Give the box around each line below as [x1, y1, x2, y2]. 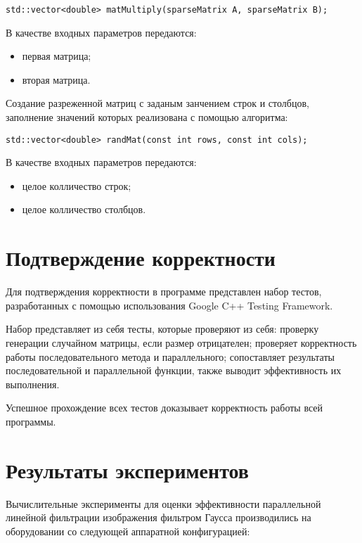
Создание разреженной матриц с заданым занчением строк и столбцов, [6, 96, 309, 110]
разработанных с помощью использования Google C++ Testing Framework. [6, 298, 333, 312]
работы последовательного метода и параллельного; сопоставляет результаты [6, 349, 335, 364]
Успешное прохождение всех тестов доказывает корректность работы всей [6, 400, 323, 415]
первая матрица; [22, 49, 91, 63]
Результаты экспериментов [6, 455, 249, 484]
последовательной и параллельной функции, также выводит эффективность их [6, 363, 342, 378]
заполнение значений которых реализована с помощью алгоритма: [6, 110, 288, 124]
